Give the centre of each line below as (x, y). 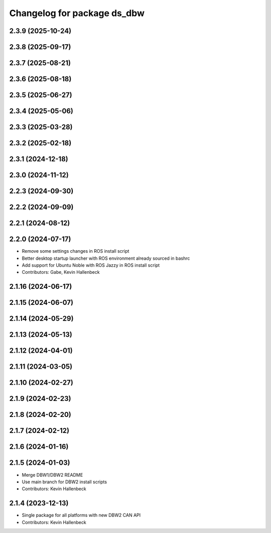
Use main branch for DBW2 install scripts (64, 482)
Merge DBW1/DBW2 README (52, 475)
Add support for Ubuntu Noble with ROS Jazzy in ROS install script (91, 265)
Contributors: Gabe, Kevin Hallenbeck (61, 272)
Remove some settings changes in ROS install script (76, 251)
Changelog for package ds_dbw (77, 13)
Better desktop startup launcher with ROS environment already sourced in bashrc (106, 258)
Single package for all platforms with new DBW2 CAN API (81, 515)
